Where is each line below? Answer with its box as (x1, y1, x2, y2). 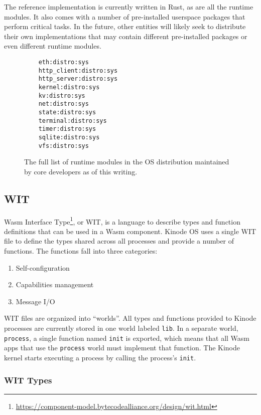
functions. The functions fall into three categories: (4, 246, 158, 256)
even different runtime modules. (4, 41, 101, 51)
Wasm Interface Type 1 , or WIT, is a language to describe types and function (4, 215, 240, 227)
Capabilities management (16, 279, 94, 290)
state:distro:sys (38, 108, 96, 116)
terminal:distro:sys (38, 117, 107, 124)
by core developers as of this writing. (24, 166, 138, 176)
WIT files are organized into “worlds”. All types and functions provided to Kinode (4, 313, 256, 323)
